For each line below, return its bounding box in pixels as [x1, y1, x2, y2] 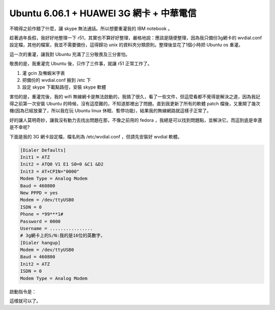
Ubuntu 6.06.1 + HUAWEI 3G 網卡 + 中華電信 [9, 8, 197, 19]
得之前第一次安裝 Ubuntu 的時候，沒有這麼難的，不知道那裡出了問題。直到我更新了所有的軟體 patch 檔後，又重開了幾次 [9, 101, 261, 107]
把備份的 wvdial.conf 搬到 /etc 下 [22, 77, 91, 83]
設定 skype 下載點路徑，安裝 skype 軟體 [22, 84, 106, 90]
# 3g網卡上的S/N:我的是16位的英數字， [20, 233, 105, 239]
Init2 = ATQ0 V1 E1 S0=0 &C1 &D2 [20, 161, 104, 167]
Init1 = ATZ [20, 154, 50, 160]
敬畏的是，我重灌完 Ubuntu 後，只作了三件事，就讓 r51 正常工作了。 [9, 61, 152, 67]
